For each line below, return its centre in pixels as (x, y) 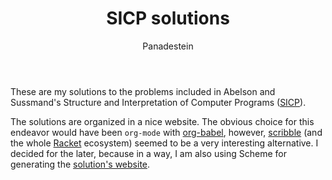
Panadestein (168, 46)
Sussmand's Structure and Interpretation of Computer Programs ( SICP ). (158, 102)
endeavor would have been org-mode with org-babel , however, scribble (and (166, 132)
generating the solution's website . (80, 164)
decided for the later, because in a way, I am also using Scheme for (148, 153)
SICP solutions (168, 18)
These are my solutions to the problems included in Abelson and (143, 91)
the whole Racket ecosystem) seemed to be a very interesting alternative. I (164, 143)
